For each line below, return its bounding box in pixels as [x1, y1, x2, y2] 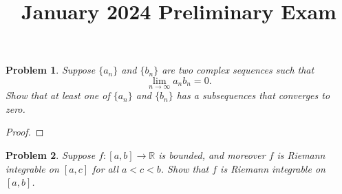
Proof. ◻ [6, 125, 44, 139]
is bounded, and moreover [158, 147, 266, 162]
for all [92, 161, 118, 175]
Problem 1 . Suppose [6, 63, 96, 77]
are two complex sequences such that [162, 63, 314, 77]
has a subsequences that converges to [176, 88, 330, 103]
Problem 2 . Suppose [6, 147, 96, 162]
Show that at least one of [6, 88, 110, 103]
